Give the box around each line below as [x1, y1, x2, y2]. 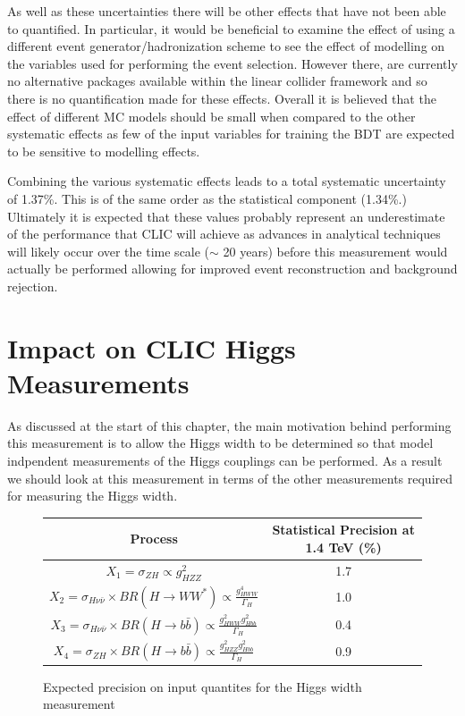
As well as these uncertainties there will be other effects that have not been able [7, 2, 446, 20]
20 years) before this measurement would [223, 241, 448, 260]
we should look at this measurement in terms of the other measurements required [7, 468, 453, 487]
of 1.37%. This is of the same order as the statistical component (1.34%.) [7, 189, 407, 207]
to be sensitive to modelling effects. [7, 141, 200, 160]
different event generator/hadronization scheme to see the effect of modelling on [7, 37, 445, 55]
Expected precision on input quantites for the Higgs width [43, 677, 362, 695]
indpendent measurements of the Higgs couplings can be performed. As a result [7, 451, 443, 469]
